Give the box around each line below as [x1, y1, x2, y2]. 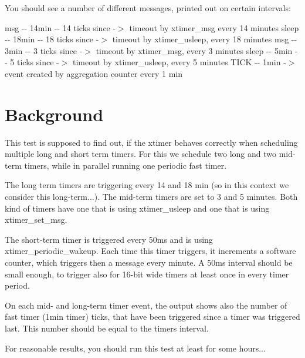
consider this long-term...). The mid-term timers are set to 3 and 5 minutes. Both [5, 190, 298, 203]
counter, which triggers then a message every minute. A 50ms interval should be [5, 256, 293, 269]
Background [5, 102, 104, 126]
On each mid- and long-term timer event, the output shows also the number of [5, 299, 287, 311]
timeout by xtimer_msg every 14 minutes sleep [129, 21, 299, 34]
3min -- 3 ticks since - [5, 44, 83, 56]
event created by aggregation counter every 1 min [5, 67, 183, 79]
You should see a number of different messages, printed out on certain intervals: [5, 2, 291, 14]
